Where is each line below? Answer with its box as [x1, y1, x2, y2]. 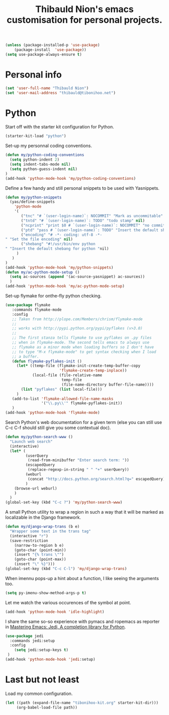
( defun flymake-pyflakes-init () [12, 359, 82, 364]
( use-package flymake [5, 303, 51, 308]
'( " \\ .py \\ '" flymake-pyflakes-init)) [41, 401, 123, 406]
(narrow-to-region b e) [14, 543, 64, 548]
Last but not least [5, 674, 79, 685]
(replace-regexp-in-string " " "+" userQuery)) [27, 467, 129, 472]
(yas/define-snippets [10, 199, 55, 204]
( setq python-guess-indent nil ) [10, 166, 78, 172]
